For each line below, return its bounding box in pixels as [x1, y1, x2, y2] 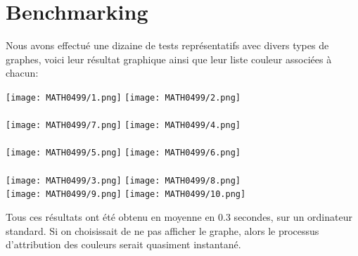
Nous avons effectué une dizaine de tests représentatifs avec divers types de [6, 38, 329, 53]
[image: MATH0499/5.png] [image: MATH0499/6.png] [6, 148, 241, 158]
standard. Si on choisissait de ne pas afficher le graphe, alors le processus [6, 223, 319, 238]
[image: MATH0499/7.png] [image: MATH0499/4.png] [6, 120, 241, 131]
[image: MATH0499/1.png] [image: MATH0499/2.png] [6, 92, 241, 103]
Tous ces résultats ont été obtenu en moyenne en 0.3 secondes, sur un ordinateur [6, 209, 352, 224]
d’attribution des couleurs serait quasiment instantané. [6, 237, 241, 252]
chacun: [6, 65, 39, 80]
